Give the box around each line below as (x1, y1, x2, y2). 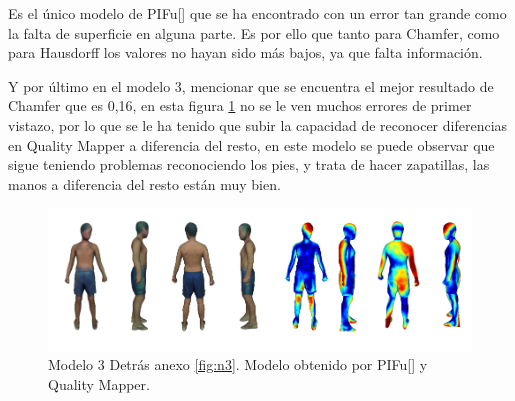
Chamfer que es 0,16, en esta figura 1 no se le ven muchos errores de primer (8, 95, 472, 116)
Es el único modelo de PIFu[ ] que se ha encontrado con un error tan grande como (8, 3, 507, 23)
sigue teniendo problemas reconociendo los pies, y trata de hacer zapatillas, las (8, 154, 490, 175)
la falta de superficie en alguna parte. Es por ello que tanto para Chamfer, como (8, 22, 500, 43)
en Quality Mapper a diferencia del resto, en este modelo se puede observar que (8, 134, 495, 155)
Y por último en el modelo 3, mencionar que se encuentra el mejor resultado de (8, 75, 494, 96)
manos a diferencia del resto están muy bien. (8, 173, 281, 194)
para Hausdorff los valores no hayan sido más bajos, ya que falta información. (8, 42, 483, 63)
